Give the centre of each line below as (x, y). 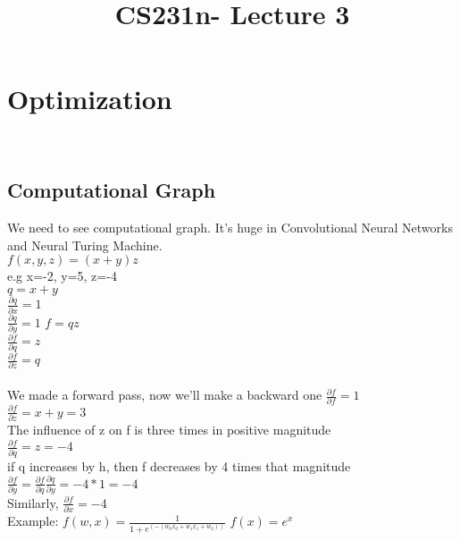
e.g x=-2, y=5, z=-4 (62, 276)
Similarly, (33, 502)
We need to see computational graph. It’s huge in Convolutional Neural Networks (230, 228)
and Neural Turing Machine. (85, 245)
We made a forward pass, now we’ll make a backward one (165, 395)
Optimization (90, 99)
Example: (33, 521)
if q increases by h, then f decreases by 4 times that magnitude (179, 465)
